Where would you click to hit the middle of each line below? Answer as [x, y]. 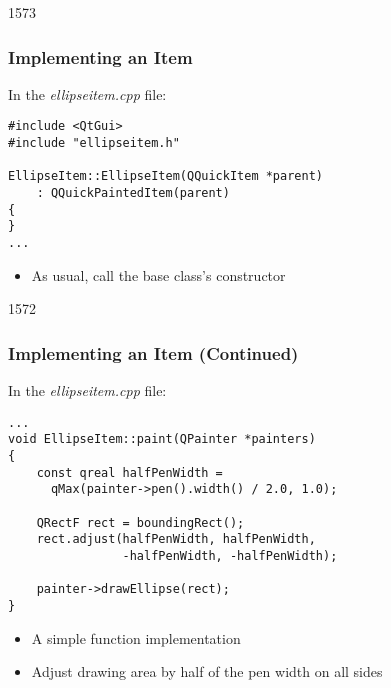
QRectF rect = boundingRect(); [140, 522]
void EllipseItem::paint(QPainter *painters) [162, 439]
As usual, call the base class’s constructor [158, 274]
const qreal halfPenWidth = [129, 472]
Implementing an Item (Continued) [153, 352]
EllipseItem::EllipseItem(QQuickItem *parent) [165, 176]
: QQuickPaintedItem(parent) [133, 193]
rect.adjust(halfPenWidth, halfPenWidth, [176, 539]
